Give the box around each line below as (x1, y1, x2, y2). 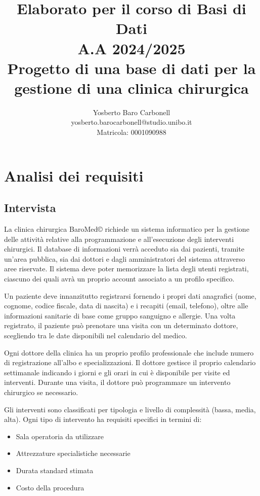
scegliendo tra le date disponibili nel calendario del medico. (4, 330, 187, 340)
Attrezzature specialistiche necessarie (16, 448, 131, 458)
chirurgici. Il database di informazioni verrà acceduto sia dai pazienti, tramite (4, 243, 244, 254)
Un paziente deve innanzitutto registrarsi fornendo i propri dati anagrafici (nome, (4, 290, 256, 301)
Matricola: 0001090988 (97, 127, 166, 137)
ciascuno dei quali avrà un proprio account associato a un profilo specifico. (4, 273, 235, 284)
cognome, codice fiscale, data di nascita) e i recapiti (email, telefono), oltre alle (4, 300, 248, 311)
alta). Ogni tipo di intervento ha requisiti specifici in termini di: (4, 414, 202, 424)
